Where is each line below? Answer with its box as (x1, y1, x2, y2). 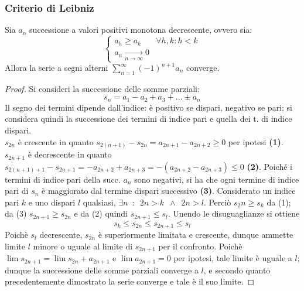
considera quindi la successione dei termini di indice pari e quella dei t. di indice (5, 112, 292, 125)
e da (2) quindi (74, 207, 128, 220)
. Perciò (203, 196, 231, 208)
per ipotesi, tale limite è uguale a (173, 252, 292, 264)
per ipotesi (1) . (228, 135, 283, 148)
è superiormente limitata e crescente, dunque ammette (98, 228, 293, 241)
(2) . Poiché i (247, 160, 292, 172)
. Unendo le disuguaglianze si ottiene (168, 207, 300, 220)
